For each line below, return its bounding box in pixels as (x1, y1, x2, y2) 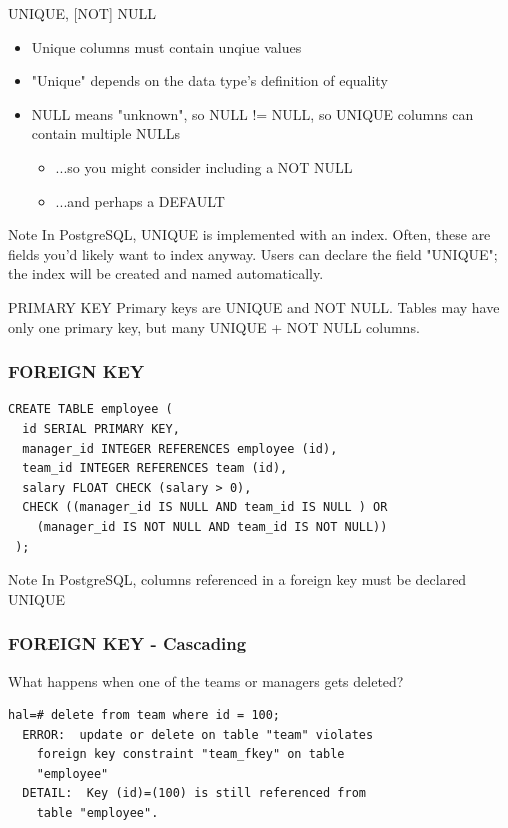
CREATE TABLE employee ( (8, 402, 173, 417)
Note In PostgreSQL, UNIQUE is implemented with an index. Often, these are (8, 224, 491, 245)
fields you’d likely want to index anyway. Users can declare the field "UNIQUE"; (8, 243, 498, 264)
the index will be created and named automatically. (8, 263, 324, 284)
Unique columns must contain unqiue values (31, 36, 302, 57)
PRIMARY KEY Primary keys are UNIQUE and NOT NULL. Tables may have (8, 296, 500, 317)
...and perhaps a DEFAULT (55, 190, 225, 211)
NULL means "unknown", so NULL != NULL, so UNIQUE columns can (31, 103, 474, 124)
